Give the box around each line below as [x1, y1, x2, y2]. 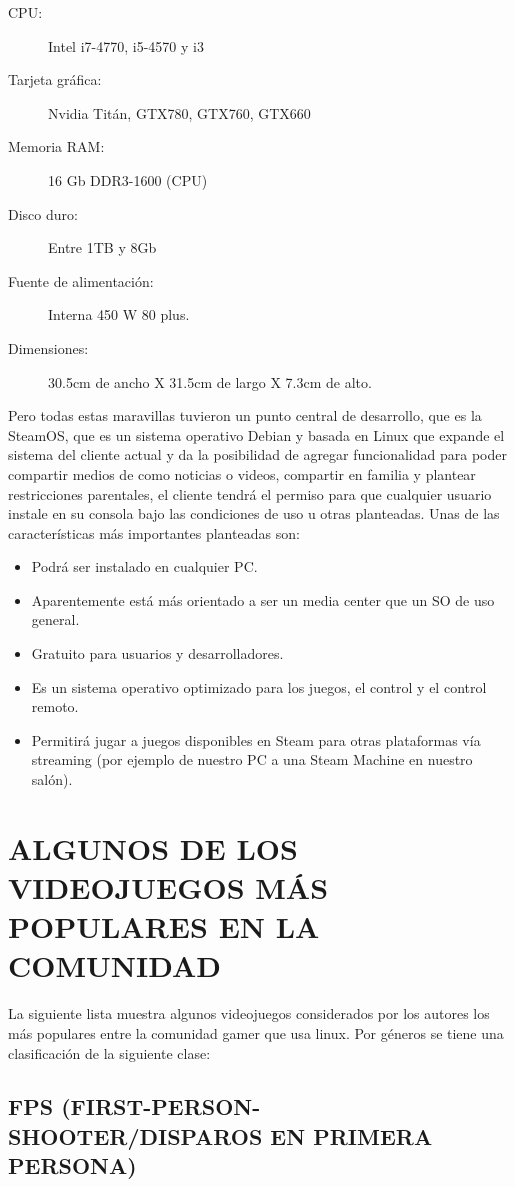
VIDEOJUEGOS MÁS [8, 867, 329, 907]
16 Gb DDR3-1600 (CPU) [48, 169, 208, 190]
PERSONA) [8, 1150, 137, 1181]
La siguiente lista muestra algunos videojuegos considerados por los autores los [8, 1003, 490, 1024]
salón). [31, 769, 73, 790]
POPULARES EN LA [8, 906, 320, 947]
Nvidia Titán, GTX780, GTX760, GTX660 [48, 102, 311, 123]
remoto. [31, 696, 79, 717]
